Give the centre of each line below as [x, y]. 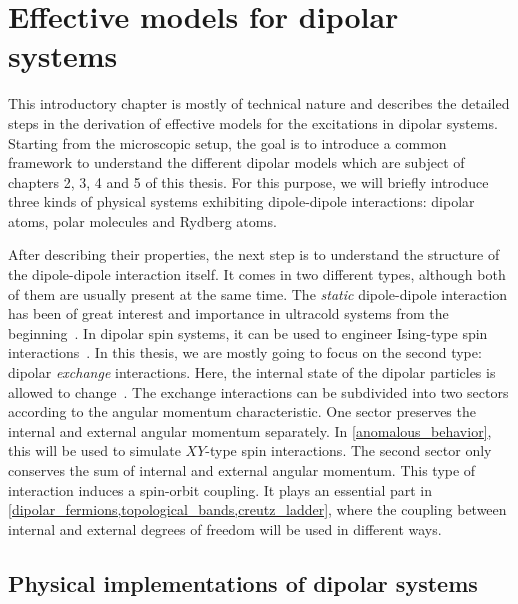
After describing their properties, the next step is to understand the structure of [254, 254]
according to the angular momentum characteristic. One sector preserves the [242, 411]
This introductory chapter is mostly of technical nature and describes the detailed [259, 103]
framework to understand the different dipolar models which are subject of [236, 162]
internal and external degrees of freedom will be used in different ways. [225, 528]
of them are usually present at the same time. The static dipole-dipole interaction [258, 293]
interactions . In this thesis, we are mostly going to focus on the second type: [245, 352]
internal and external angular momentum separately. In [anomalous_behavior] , [250, 430]
